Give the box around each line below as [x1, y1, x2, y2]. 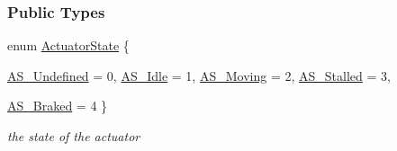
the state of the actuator [7, 127, 140, 145]
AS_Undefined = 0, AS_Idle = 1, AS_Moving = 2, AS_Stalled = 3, [7, 66, 391, 84]
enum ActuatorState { [7, 36, 130, 55]
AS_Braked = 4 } [7, 96, 108, 115]
